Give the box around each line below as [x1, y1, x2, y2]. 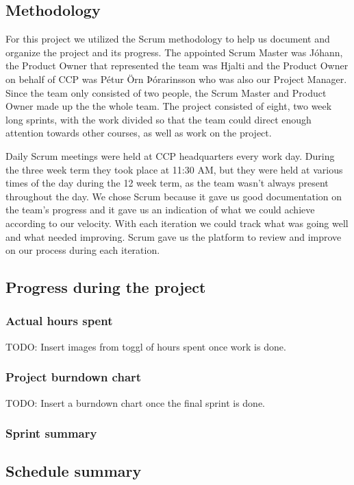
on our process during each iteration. [5, 243, 160, 257]
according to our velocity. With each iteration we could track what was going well [5, 215, 349, 230]
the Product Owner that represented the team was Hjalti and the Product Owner [5, 58, 349, 73]
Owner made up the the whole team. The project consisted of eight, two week [5, 99, 332, 113]
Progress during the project [5, 276, 206, 298]
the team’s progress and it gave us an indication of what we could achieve [5, 202, 315, 217]
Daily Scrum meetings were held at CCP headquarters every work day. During [5, 148, 335, 163]
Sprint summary [5, 425, 97, 442]
